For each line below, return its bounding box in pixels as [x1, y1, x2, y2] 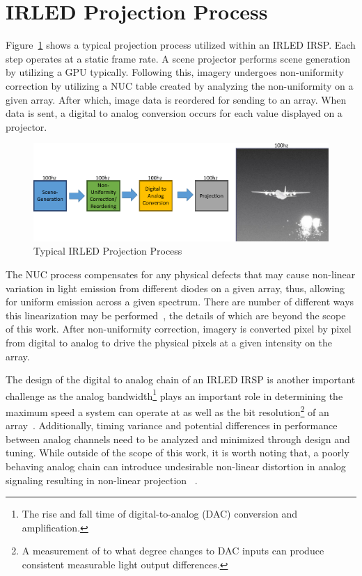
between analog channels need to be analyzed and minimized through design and [6, 431, 350, 446]
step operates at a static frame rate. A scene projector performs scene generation [6, 51, 350, 65]
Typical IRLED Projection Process [33, 243, 182, 258]
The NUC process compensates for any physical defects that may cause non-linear [6, 266, 356, 281]
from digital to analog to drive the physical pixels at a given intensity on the [6, 335, 332, 349]
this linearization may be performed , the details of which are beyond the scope [6, 307, 346, 322]
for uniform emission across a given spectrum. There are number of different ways [6, 294, 354, 309]
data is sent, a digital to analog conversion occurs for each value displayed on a [6, 106, 343, 120]
